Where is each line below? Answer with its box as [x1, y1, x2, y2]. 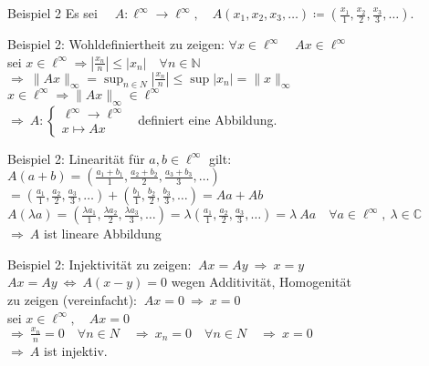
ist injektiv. [43, 341, 108, 360]
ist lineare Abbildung [43, 224, 162, 243]
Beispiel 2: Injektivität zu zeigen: [7, 254, 192, 273]
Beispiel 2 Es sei [7, 4, 98, 22]
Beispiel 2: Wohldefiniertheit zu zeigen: [7, 35, 225, 53]
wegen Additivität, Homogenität [171, 272, 351, 291]
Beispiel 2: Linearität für [7, 148, 145, 168]
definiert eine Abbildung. [138, 109, 277, 128]
